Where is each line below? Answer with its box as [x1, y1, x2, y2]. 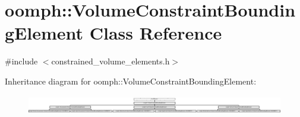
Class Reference [89, 21, 222, 45]
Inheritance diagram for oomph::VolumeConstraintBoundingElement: [5, 74, 257, 87]
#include [5, 55, 38, 67]
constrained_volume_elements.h [51, 55, 170, 67]
